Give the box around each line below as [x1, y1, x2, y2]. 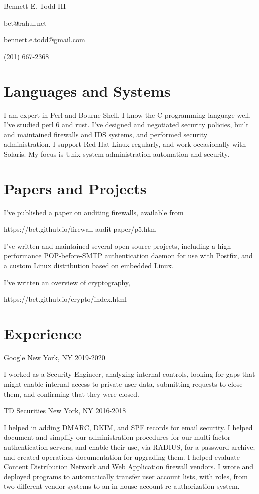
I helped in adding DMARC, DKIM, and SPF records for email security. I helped [4, 422, 253, 432]
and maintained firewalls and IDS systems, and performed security [4, 129, 208, 139]
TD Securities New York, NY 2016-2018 [4, 405, 126, 416]
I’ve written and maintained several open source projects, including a [4, 240, 216, 251]
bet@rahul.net [4, 17, 47, 28]
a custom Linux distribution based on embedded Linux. [4, 260, 174, 270]
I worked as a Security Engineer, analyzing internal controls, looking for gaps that [4, 369, 255, 379]
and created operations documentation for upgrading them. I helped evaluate [4, 451, 240, 462]
